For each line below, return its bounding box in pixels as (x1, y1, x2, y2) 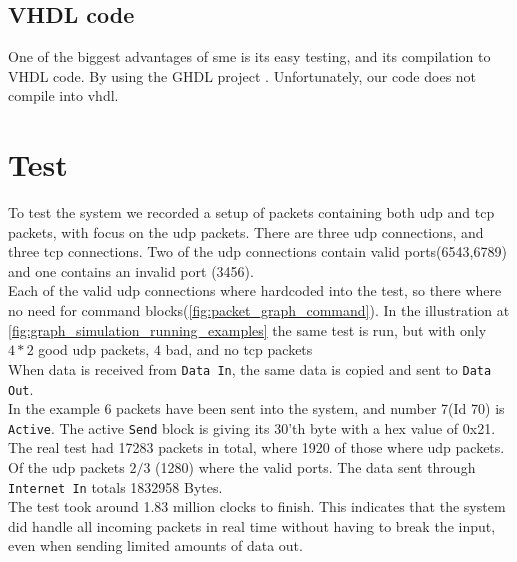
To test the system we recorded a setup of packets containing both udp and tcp (8, 202, 495, 223)
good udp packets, (38, 339, 150, 360)
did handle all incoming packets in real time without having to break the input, (8, 515, 496, 536)
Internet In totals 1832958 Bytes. (8, 476, 223, 497)
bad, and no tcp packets (165, 339, 313, 360)
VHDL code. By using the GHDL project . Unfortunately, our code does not (8, 65, 477, 86)
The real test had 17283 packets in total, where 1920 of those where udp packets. (8, 437, 505, 458)
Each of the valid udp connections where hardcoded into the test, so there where (8, 280, 502, 301)
